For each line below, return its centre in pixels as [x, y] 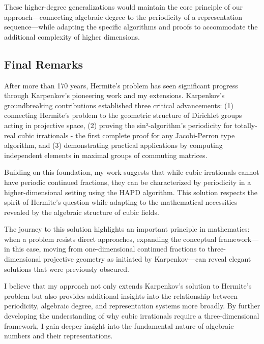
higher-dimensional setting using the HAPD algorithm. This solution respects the [131, 192]
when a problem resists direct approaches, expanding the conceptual [110, 239]
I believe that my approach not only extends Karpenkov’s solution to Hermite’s [128, 286]
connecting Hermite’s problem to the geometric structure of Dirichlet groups [123, 115]
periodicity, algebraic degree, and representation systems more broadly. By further [132, 306]
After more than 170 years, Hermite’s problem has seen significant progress [121, 85]
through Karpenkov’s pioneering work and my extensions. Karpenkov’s [114, 95]
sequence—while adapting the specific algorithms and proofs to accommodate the [131, 27]
